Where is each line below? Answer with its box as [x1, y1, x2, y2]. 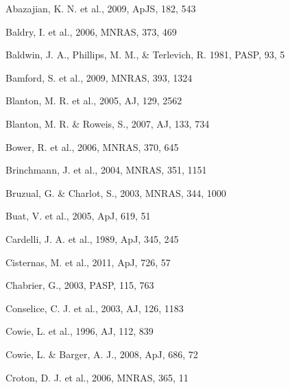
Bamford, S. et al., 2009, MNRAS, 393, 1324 [5, 70, 193, 84]
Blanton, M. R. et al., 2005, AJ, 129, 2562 [5, 93, 182, 108]
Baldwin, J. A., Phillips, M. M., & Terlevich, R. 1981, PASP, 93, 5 [5, 47, 285, 62]
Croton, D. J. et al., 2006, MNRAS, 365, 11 [5, 370, 189, 384]
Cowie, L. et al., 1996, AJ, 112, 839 [5, 324, 154, 338]
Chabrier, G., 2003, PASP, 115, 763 [5, 278, 154, 292]
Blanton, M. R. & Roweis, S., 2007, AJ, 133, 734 [5, 116, 210, 130]
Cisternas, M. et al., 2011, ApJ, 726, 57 [5, 255, 171, 269]
